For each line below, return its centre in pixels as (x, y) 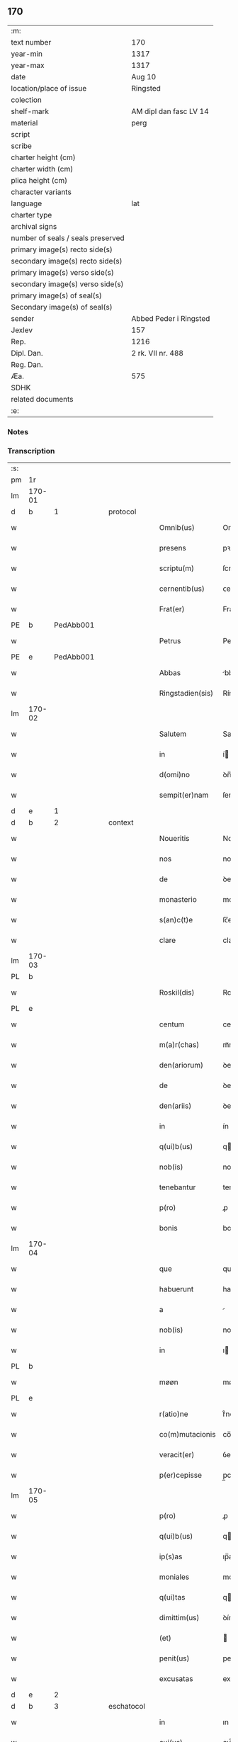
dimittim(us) (179, 1618)
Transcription (31, 451)
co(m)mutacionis (187, 1435)
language (27, 203)
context (121, 822)
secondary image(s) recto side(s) (67, 261)
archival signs (34, 226)
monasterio (178, 900)
